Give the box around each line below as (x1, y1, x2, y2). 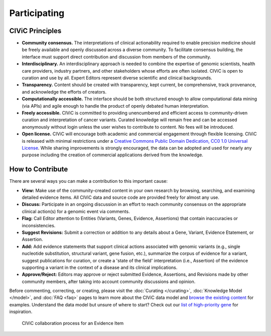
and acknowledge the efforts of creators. (22, 89, 107, 95)
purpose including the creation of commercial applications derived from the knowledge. (22, 152, 203, 158)
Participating (9, 8, 65, 19)
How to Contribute (9, 165, 68, 174)
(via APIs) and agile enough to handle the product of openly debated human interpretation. (22, 103, 209, 109)
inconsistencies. (22, 222, 56, 228)
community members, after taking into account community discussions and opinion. (22, 278, 196, 284)
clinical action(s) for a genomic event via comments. (22, 208, 130, 214)
